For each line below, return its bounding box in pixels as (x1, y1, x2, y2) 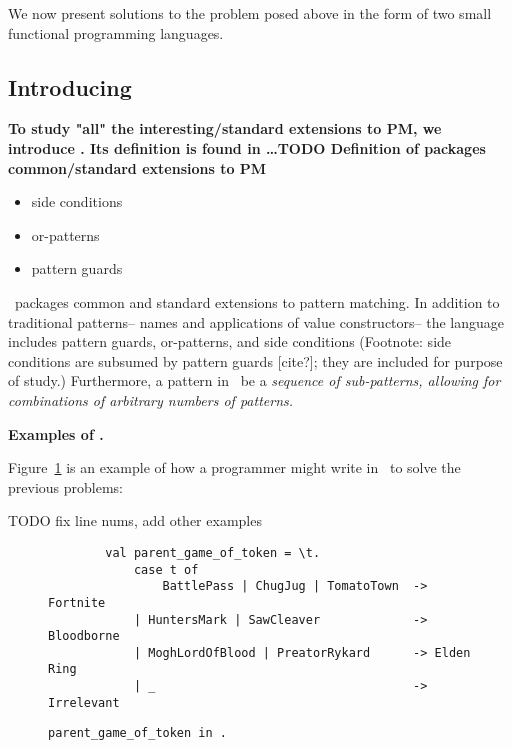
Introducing (8, 71, 132, 102)
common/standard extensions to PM (8, 157, 267, 178)
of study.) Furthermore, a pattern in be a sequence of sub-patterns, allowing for (8, 370, 501, 391)
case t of (133, 562, 199, 577)
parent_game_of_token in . (48, 726, 227, 741)
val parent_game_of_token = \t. (105, 545, 321, 560)
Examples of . (8, 423, 104, 444)
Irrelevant (48, 695, 120, 710)
